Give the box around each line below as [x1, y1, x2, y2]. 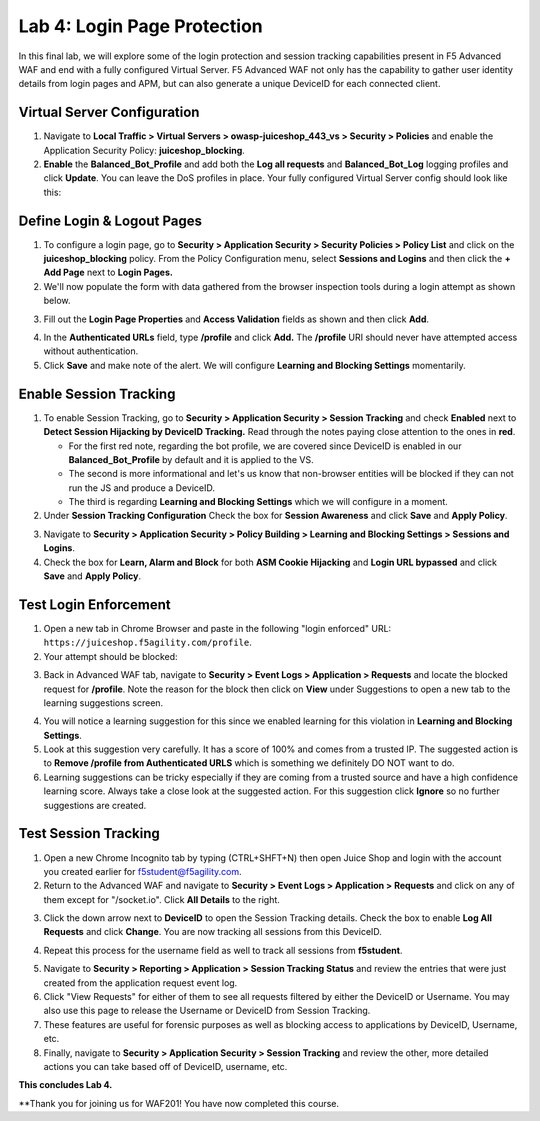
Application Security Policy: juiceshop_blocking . [43, 144, 245, 156]
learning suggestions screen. [43, 696, 164, 709]
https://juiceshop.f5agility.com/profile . [43, 636, 252, 649]
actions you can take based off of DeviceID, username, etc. [43, 1061, 288, 1072]
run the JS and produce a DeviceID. [68, 481, 215, 494]
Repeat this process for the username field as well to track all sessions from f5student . [43, 944, 403, 956]
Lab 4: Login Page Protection [18, 15, 264, 37]
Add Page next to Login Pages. [43, 266, 174, 279]
